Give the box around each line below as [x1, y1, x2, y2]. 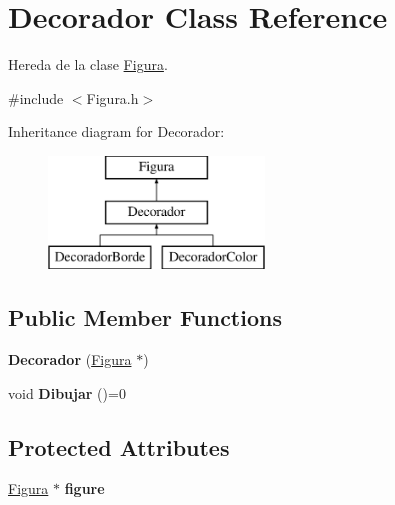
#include [8, 87, 64, 108]
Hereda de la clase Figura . [8, 54, 168, 75]
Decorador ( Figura [8, 349, 132, 370]
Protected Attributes [8, 431, 230, 462]
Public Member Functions [8, 302, 282, 333]
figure [64, 478, 105, 499]
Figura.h [86, 87, 139, 108]
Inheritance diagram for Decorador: [8, 121, 225, 142]
